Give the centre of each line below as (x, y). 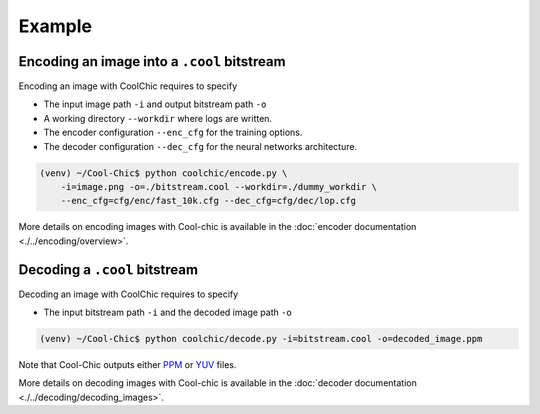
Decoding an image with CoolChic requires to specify (128, 294)
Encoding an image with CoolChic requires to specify (128, 86)
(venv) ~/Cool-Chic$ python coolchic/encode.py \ (163, 173)
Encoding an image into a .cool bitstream (152, 61)
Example (55, 26)
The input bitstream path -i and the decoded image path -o (167, 312)
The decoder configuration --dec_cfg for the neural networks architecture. (200, 146)
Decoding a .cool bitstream (108, 269)
